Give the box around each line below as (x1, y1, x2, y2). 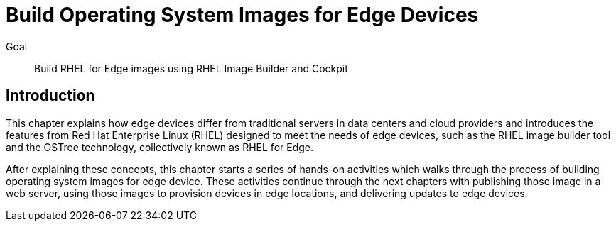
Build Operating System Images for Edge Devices (6, 3, 479, 27)
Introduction (6, 87, 95, 105)
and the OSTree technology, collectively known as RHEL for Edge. (6, 140, 314, 153)
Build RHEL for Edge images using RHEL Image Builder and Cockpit (34, 62, 348, 74)
